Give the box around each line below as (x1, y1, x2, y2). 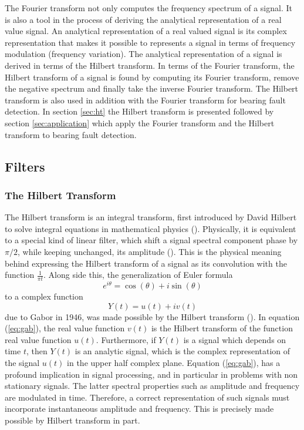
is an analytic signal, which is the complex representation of (75, 345, 291, 357)
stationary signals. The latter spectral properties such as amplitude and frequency (5, 379, 300, 392)
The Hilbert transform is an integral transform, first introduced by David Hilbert (5, 211, 297, 223)
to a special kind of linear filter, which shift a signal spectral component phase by (5, 234, 298, 246)
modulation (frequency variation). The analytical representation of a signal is (5, 48, 282, 60)
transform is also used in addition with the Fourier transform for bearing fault (5, 93, 286, 106)
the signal (5, 356, 40, 368)
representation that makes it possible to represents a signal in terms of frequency (5, 36, 296, 48)
